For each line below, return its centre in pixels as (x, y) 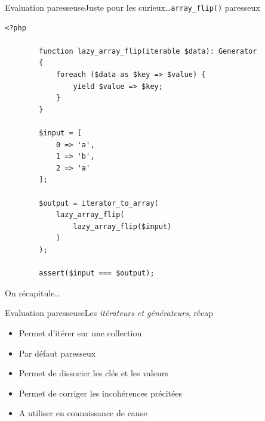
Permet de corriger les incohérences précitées (101, 393)
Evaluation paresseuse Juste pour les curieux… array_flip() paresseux (132, 7)
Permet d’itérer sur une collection (80, 332)
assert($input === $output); (97, 273)
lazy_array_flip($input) (122, 226)
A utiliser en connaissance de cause (83, 413)
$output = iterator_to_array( (99, 203)
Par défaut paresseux (57, 353)
